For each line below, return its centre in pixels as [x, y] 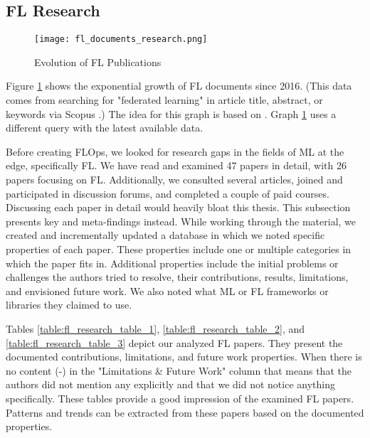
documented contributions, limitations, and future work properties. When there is [184, 357]
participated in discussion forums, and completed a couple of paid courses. [168, 193]
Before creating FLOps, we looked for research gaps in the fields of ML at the [175, 151]
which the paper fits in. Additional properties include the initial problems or [172, 263]
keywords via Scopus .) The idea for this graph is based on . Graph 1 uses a [171, 113]
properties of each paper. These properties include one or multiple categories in [179, 249]
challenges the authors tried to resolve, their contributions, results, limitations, [177, 277]
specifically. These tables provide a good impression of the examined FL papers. [180, 398]
